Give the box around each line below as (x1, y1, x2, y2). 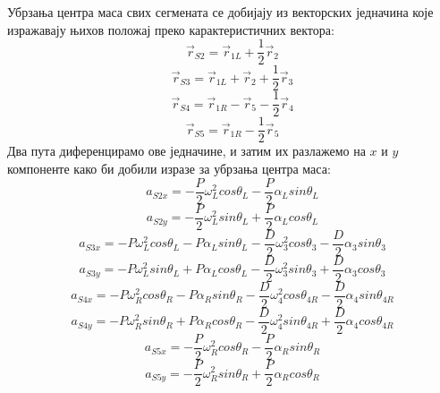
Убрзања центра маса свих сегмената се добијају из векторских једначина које (7, 3, 434, 21)
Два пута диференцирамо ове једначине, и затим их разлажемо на (7, 141, 366, 160)
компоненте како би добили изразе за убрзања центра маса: (7, 159, 331, 178)
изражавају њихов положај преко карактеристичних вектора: (7, 20, 334, 38)
